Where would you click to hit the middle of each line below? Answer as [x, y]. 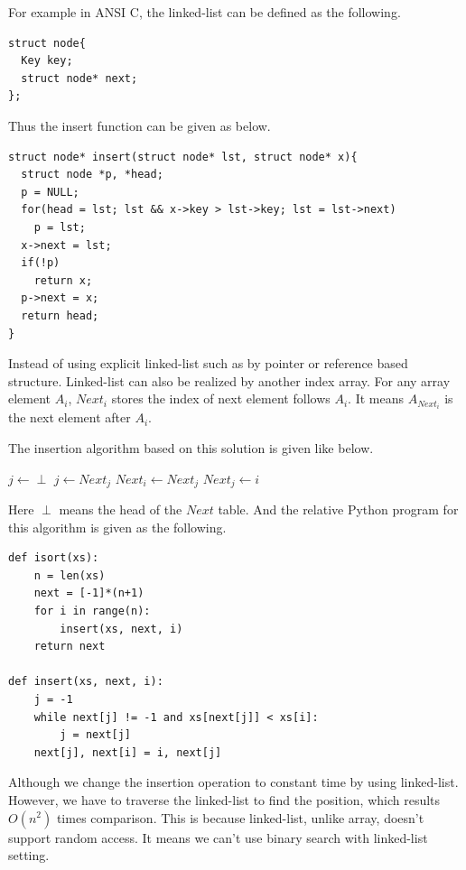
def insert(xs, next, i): [86, 682]
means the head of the [121, 509]
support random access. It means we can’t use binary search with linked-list [218, 837]
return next [70, 647]
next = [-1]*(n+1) [89, 593]
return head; [60, 315]
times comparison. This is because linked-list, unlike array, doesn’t [240, 817]
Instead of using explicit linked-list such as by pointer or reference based [208, 363]
